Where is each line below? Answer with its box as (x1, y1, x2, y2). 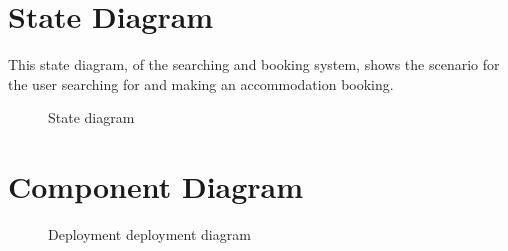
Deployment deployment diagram (48, 224, 251, 245)
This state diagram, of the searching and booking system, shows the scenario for (8, 54, 500, 75)
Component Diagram (8, 166, 304, 207)
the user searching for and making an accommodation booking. (8, 73, 394, 94)
